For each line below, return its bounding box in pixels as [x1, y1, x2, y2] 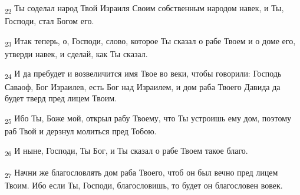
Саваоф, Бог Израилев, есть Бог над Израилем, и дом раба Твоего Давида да [5, 80, 281, 92]
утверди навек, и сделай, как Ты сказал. [5, 47, 148, 60]
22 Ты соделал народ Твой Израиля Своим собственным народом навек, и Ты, [5, 2, 284, 15]
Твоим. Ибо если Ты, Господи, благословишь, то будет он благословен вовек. [5, 179, 283, 191]
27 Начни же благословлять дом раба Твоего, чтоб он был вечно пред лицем [5, 166, 278, 180]
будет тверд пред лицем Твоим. [5, 92, 117, 104]
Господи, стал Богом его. [5, 15, 94, 27]
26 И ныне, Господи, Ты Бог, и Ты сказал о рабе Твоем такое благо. [5, 144, 248, 158]
